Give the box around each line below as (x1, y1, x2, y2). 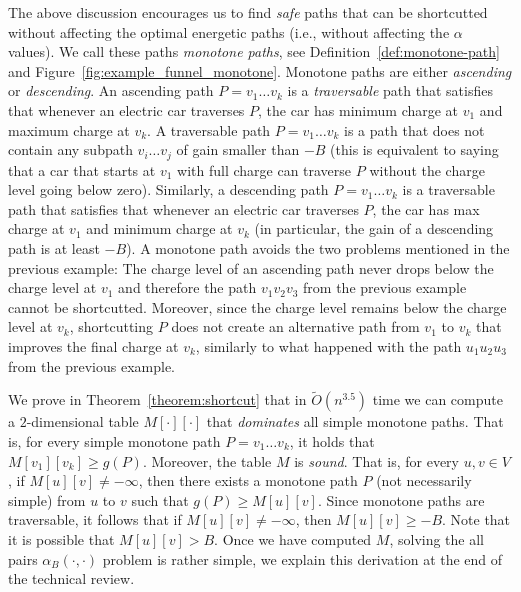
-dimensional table (26, 411, 139, 432)
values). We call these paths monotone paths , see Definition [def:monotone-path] (8, 41, 500, 62)
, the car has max (372, 198, 480, 219)
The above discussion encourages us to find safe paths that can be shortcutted (8, 2, 488, 22)
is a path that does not (344, 119, 485, 140)
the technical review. (8, 568, 135, 589)
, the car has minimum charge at (258, 99, 459, 120)
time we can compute (372, 389, 503, 410)
